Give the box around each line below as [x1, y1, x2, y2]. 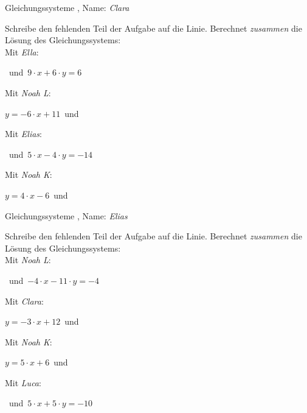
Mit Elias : [5, 127, 43, 140]
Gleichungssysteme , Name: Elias [5, 209, 128, 222]
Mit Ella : [5, 45, 39, 58]
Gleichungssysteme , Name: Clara [5, 1, 129, 13]
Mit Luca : [5, 376, 41, 389]
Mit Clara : [5, 294, 44, 307]
